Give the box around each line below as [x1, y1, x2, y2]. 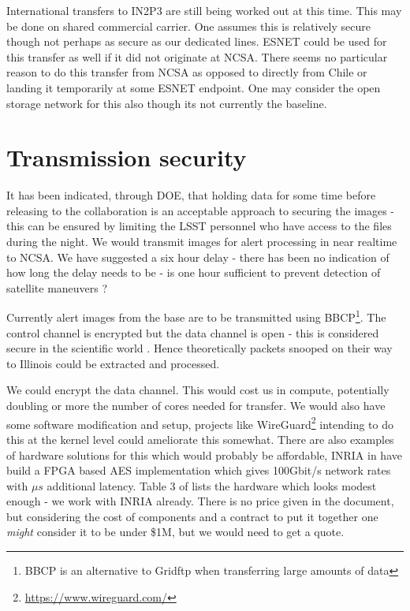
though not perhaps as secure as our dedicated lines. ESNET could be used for [6, 33, 387, 50]
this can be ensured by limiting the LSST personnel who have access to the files [6, 218, 392, 234]
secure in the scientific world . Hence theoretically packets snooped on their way [6, 340, 393, 356]
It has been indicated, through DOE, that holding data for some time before [6, 187, 376, 203]
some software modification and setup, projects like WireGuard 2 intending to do [6, 413, 393, 432]
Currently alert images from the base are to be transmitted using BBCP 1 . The [6, 307, 386, 326]
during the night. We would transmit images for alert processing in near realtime [6, 233, 397, 250]
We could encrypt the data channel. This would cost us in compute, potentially [6, 382, 389, 398]
